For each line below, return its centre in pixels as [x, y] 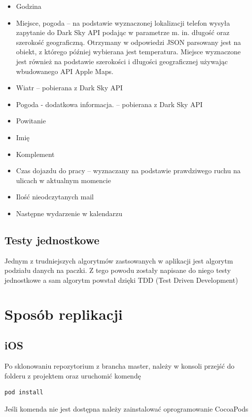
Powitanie [31, 121]
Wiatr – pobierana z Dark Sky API [69, 88]
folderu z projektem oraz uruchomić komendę [73, 375]
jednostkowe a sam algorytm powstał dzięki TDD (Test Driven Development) [121, 280]
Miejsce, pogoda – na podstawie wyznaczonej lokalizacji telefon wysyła [123, 22]
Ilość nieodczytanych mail [55, 197]
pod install [24, 393]
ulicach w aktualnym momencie [63, 180]
